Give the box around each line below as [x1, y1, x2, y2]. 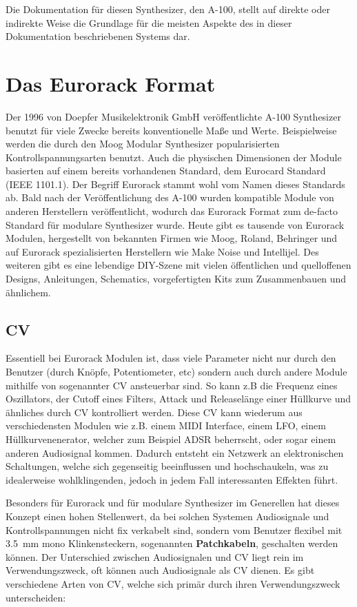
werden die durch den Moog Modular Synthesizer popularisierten [6, 136, 280, 151]
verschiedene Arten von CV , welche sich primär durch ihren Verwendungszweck [6, 576, 340, 590]
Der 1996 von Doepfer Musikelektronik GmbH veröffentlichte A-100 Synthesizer [6, 109, 341, 123]
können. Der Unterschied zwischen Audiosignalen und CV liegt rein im [6, 549, 304, 564]
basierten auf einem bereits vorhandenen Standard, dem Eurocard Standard [6, 163, 326, 178]
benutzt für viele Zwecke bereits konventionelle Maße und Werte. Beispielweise [6, 123, 337, 137]
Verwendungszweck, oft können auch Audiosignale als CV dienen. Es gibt [6, 563, 315, 577]
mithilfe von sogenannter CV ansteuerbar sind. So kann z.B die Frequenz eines [6, 378, 338, 392]
